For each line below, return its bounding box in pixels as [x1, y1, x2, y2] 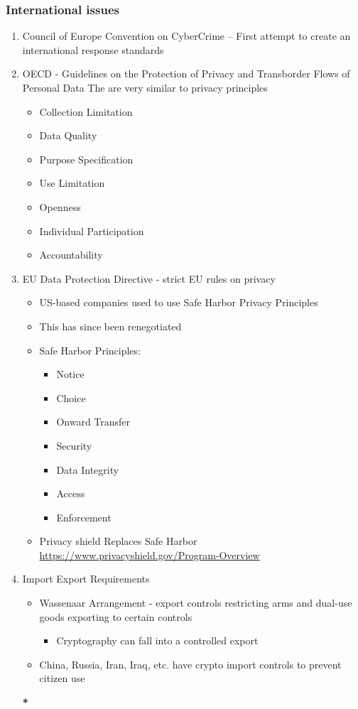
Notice [56, 367, 85, 381]
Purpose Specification [39, 151, 134, 166]
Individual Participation [39, 223, 144, 238]
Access [56, 486, 85, 501]
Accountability [39, 247, 103, 262]
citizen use [39, 671, 85, 686]
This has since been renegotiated [39, 318, 182, 333]
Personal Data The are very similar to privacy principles [22, 80, 268, 94]
